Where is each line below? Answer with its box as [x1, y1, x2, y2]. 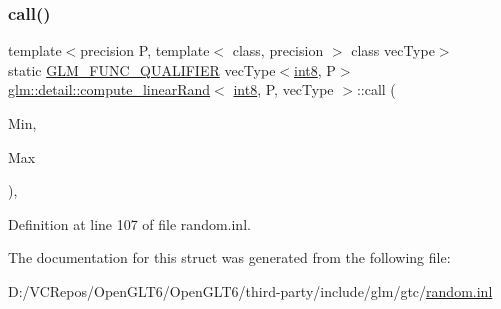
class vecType [351, 40, 435, 61]
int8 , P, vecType [233, 79, 334, 100]
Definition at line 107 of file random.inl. [8, 213, 251, 234]
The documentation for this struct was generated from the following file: [8, 247, 451, 268]
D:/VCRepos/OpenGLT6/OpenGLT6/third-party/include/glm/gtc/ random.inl [8, 280, 493, 301]
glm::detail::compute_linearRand [8, 79, 211, 100]
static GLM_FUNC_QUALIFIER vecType [8, 59, 276, 80]
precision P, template [80, 40, 210, 61]
